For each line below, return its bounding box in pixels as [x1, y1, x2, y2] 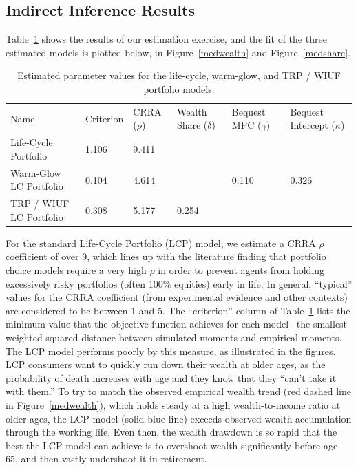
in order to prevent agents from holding [158, 263, 325, 277]
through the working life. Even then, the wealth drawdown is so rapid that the [6, 425, 337, 439]
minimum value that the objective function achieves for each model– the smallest [6, 317, 348, 331]
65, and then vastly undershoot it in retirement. [6, 451, 207, 466]
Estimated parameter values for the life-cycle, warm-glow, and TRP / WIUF [17, 68, 341, 83]
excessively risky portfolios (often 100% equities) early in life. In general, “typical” [6, 276, 352, 290]
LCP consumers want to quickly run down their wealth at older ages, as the [6, 357, 326, 372]
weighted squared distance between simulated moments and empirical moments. [6, 330, 342, 344]
